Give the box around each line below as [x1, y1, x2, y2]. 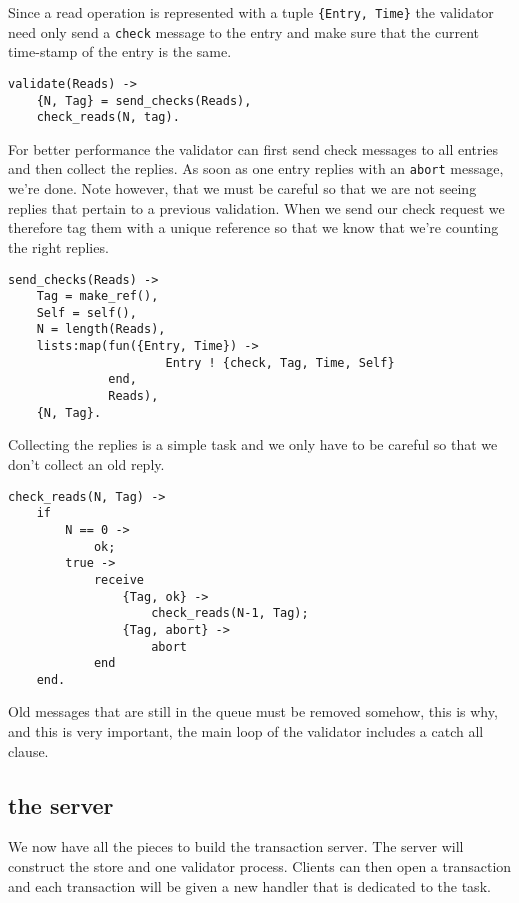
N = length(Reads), [36, 322, 166, 337]
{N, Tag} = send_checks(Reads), [36, 93, 252, 108]
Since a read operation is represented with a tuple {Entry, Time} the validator [8, 2, 494, 22]
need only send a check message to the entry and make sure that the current [8, 21, 479, 42]
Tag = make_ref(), [36, 289, 159, 304]
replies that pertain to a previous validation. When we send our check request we [8, 197, 505, 218]
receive [93, 572, 145, 587]
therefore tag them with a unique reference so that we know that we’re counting [8, 217, 499, 238]
